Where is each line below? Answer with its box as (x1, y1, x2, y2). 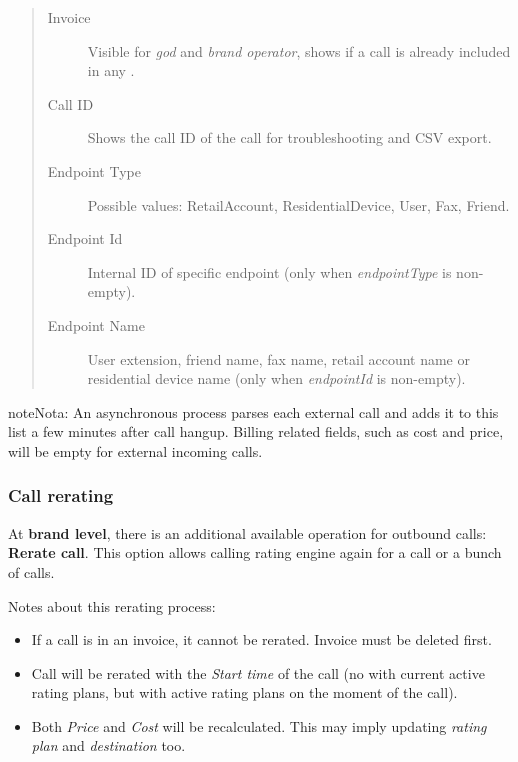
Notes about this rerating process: (8, 595, 216, 616)
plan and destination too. (31, 735, 186, 756)
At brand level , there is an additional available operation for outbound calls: (8, 522, 487, 543)
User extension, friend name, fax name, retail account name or (87, 348, 470, 369)
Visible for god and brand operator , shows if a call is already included (87, 40, 511, 61)
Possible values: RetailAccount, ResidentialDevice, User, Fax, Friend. (87, 194, 510, 215)
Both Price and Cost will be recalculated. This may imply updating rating (31, 715, 487, 736)
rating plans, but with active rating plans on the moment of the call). (31, 682, 458, 703)
